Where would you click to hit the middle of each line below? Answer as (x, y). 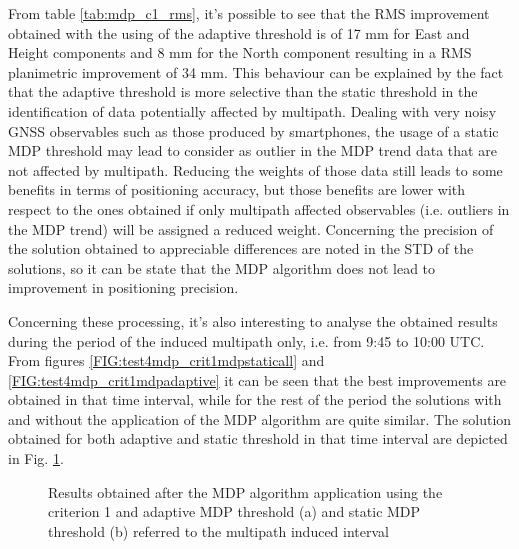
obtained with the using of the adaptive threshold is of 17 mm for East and (239, 32)
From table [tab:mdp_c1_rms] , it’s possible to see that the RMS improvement (249, 13)
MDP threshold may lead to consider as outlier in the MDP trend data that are (252, 150)
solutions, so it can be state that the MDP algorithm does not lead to (222, 267)
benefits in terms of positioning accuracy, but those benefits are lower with (237, 189)
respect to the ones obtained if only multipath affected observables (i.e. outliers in (259, 208)
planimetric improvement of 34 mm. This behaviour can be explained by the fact (256, 71)
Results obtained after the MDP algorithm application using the (245, 491)
